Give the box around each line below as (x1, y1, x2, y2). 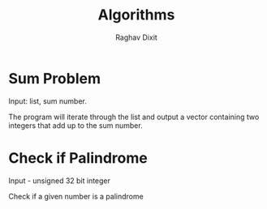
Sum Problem (8, 69, 101, 87)
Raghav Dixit (114, 32, 158, 42)
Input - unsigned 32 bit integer (8, 176, 111, 186)
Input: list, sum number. (8, 96, 87, 106)
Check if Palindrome (8, 148, 148, 167)
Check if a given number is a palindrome (8, 191, 144, 201)
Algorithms (97, 6, 175, 24)
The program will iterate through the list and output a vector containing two (8, 112, 260, 122)
